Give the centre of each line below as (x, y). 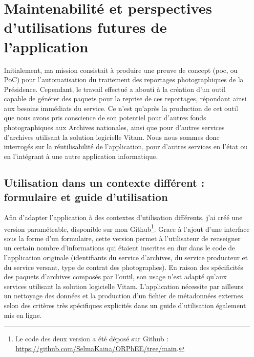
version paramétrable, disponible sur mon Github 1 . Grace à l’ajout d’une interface (127, 228)
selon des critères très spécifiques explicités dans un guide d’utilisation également (125, 305)
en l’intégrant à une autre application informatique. (81, 156)
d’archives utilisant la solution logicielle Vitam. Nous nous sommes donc (112, 137)
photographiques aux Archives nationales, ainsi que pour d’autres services (114, 127)
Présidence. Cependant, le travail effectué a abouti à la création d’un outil (115, 89)
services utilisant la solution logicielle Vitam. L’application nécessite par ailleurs (124, 286)
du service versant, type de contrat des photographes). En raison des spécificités (124, 267)
